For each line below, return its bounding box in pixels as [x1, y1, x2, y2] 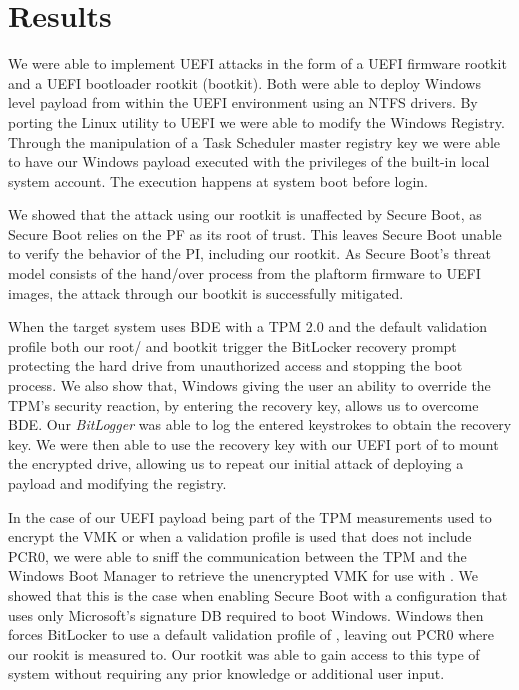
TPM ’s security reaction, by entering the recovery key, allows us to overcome [8, 394, 479, 415]
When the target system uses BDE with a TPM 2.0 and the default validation [8, 316, 488, 337]
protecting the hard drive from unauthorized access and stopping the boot [8, 355, 463, 376]
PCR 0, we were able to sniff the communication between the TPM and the [8, 545, 467, 566]
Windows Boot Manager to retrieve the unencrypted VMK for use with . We [8, 565, 478, 586]
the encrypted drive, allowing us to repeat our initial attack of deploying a [8, 453, 464, 474]
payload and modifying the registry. [8, 473, 227, 493]
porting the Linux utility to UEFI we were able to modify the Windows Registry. [8, 111, 505, 132]
